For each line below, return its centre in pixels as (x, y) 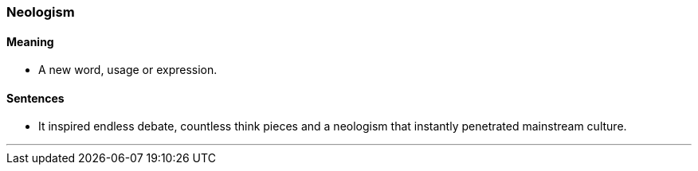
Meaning (30, 41)
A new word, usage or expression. (128, 70)
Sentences (35, 98)
